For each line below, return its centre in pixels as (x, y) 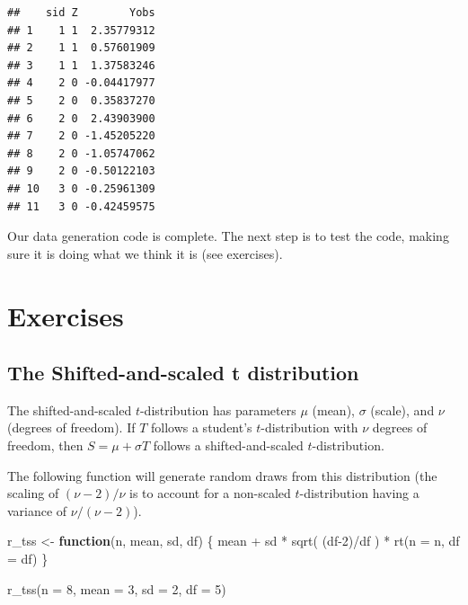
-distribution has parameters (218, 409)
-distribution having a (359, 493)
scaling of (33, 493)
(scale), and (402, 409)
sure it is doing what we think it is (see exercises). (145, 253)
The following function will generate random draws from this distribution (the (222, 475)
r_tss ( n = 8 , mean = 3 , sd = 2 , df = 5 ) (117, 588)
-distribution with (309, 427)
